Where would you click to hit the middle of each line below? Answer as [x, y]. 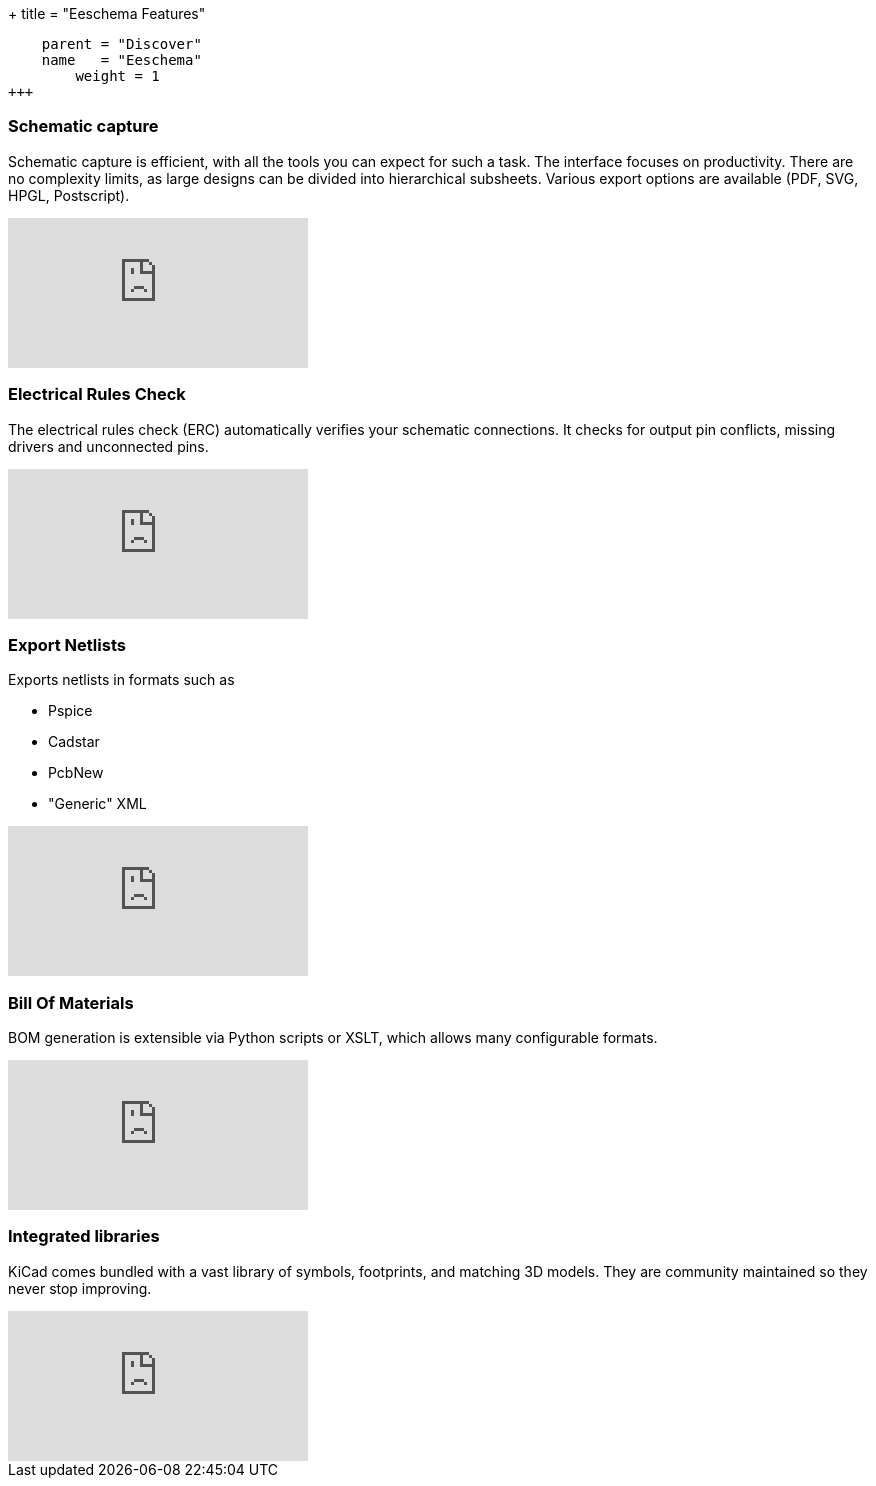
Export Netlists [67, 644]
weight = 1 [117, 76]
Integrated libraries [84, 1236]
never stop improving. [80, 1288]
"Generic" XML [97, 804]
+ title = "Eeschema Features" [107, 13]
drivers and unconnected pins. [108, 446]
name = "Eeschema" [121, 60]
